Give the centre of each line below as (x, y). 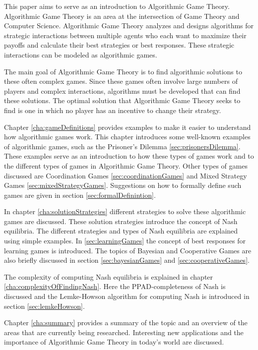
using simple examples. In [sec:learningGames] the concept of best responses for (125, 241)
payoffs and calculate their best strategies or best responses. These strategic (119, 45)
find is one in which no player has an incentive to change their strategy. (113, 110)
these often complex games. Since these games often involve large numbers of (121, 81)
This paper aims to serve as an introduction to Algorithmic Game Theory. (117, 6)
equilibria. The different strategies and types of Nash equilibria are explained (121, 231)
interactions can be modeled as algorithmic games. (81, 54)
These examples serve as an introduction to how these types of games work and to (129, 156)
